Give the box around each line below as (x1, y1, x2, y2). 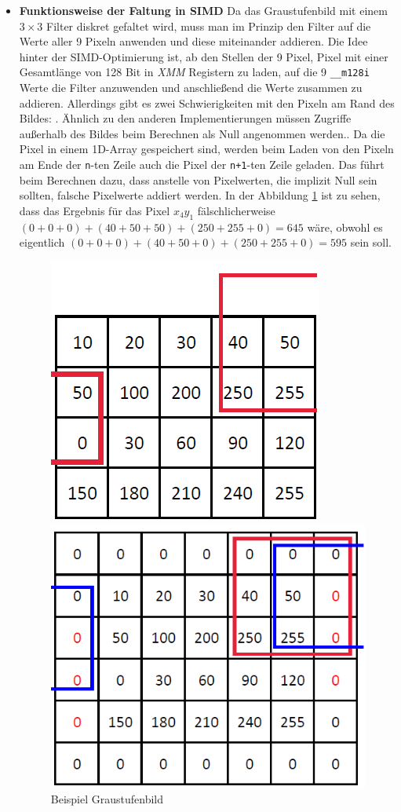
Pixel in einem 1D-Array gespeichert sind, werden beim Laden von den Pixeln (19, 141, 394, 157)
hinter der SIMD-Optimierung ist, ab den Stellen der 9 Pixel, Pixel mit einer (19, 48, 388, 64)
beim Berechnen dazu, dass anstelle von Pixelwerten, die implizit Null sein (19, 171, 377, 188)
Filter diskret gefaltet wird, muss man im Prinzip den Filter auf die (46, 17, 371, 34)
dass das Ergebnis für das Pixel (19, 202, 170, 218)
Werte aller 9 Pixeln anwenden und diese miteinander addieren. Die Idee (19, 33, 368, 49)
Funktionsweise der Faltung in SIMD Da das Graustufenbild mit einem (19, 2, 388, 18)
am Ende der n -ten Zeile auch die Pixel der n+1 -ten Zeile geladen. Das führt (19, 156, 385, 172)
